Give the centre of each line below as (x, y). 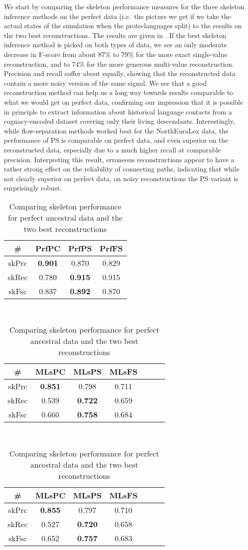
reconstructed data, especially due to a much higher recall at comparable (112, 149)
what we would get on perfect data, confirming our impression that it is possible (124, 102)
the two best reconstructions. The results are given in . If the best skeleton (115, 35)
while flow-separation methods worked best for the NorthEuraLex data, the (116, 130)
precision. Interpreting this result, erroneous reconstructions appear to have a (119, 159)
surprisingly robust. (33, 188)
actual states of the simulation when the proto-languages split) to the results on (123, 26)
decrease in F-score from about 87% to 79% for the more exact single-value (116, 54)
